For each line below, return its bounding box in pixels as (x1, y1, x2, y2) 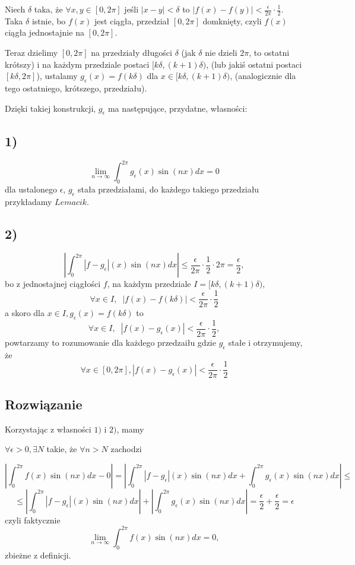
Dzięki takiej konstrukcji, (5, 102, 96, 114)
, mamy (116, 422, 144, 435)
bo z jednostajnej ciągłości (5, 277, 101, 290)
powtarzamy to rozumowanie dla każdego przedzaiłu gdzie (5, 336, 216, 348)
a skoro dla (5, 307, 45, 319)
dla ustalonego (5, 182, 57, 195)
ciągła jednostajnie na (5, 26, 84, 39)
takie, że (46, 443, 77, 455)
